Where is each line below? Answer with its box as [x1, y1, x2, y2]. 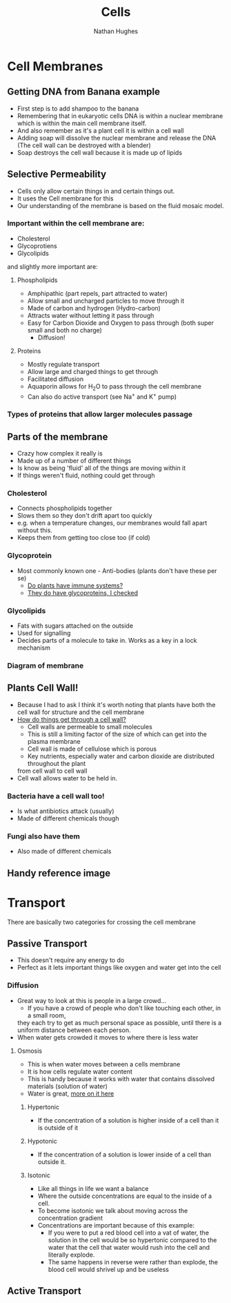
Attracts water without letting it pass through [27, 311, 154, 319]
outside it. [37, 1157, 66, 1165]
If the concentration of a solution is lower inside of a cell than [37, 1150, 212, 1159]
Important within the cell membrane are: [7, 218, 145, 228]
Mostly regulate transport [27, 360, 100, 368]
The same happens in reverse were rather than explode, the [48, 1257, 219, 1266]
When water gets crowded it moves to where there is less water [17, 1033, 199, 1041]
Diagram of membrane [7, 661, 84, 671]
